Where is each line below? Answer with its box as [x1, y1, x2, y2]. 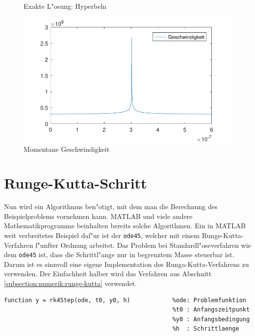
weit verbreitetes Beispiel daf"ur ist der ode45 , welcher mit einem [4, 230, 200, 240]
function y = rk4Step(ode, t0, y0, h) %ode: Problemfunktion [4, 296, 246, 304]
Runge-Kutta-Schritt [4, 173, 147, 193]
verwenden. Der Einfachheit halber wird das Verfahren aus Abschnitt [4, 268, 212, 279]
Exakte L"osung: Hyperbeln [24, 1, 107, 11]
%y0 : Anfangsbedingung [172, 315, 250, 323]
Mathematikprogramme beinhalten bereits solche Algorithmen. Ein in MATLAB [4, 220, 246, 231]
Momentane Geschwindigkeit [24, 144, 110, 154]
